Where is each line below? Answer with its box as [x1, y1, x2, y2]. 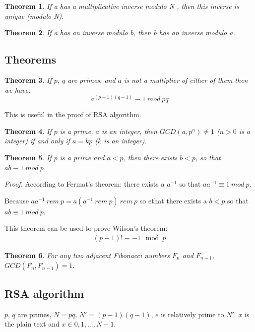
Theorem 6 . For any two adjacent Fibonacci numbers [4, 250, 170, 260]
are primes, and [67, 74, 116, 85]
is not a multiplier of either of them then [124, 74, 248, 85]
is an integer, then [101, 126, 157, 136]
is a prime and [60, 152, 105, 162]
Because [4, 195, 29, 205]
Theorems [4, 52, 57, 67]
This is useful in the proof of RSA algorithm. [4, 109, 141, 120]
